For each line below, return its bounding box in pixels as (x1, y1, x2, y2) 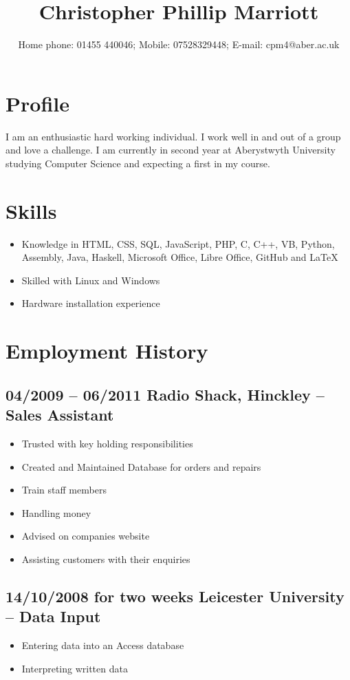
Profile (6, 89, 69, 117)
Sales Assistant (6, 404, 114, 425)
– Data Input (6, 606, 101, 627)
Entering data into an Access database (21, 638, 184, 652)
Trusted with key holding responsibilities (21, 436, 193, 450)
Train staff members (21, 482, 107, 497)
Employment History (6, 337, 208, 365)
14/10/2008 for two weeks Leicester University (6, 585, 344, 606)
